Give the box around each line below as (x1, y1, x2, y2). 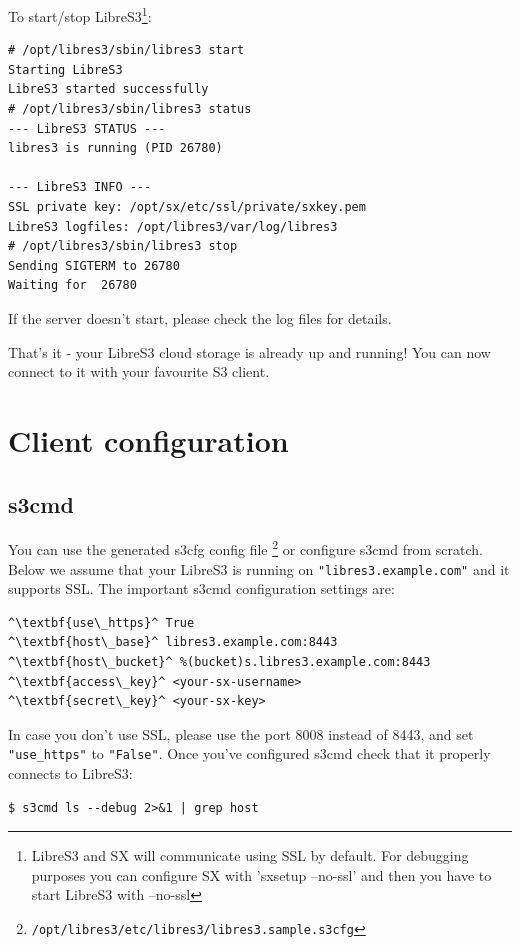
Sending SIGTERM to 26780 (8, 258, 180, 273)
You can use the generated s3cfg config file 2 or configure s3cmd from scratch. (8, 536, 483, 559)
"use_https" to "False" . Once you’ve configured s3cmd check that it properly (8, 743, 491, 764)
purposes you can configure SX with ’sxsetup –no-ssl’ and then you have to (31, 864, 492, 885)
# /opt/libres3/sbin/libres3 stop (8, 239, 238, 254)
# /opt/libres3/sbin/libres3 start (8, 43, 245, 58)
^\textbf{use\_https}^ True (8, 615, 195, 630)
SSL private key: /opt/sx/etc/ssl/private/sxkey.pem (8, 200, 366, 214)
